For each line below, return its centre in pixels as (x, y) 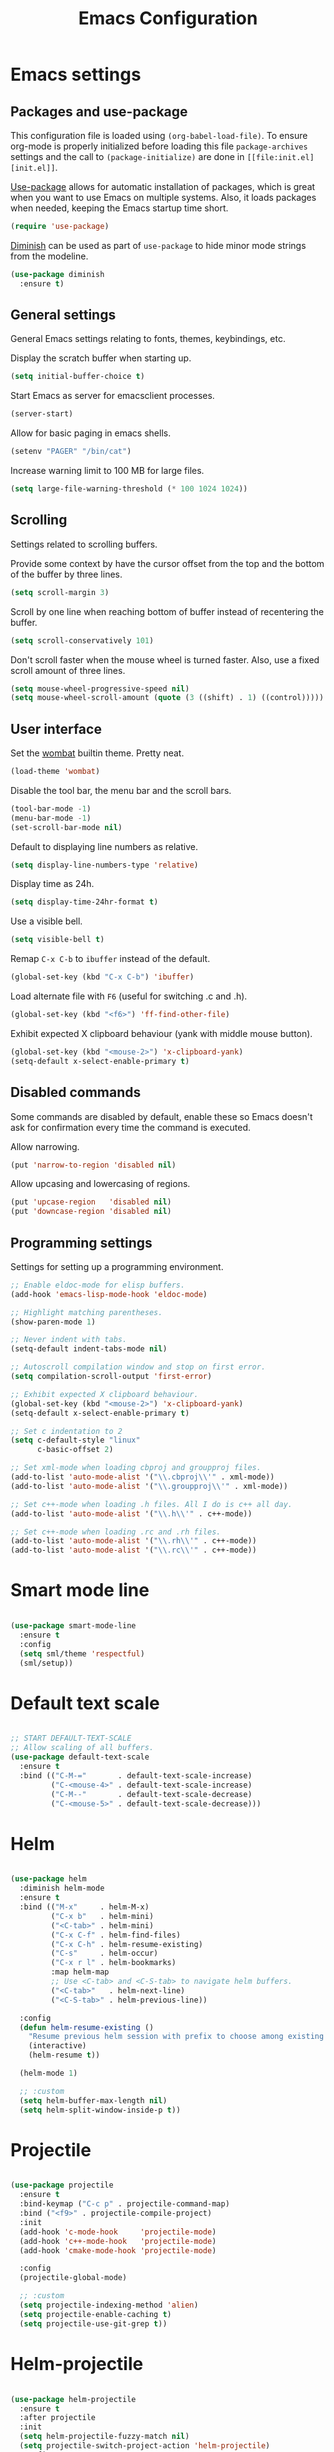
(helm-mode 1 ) (48, 2073)
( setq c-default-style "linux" (75, 1440)
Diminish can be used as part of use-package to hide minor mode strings (158, 245)
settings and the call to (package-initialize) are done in (127, 156)
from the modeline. (49, 256)
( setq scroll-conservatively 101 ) (82, 640)
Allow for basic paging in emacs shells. (91, 433)
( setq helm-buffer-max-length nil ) (93, 2100)
